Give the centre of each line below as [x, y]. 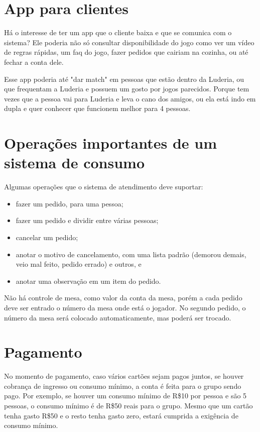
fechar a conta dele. [34, 62]
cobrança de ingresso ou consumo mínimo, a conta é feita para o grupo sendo [123, 386]
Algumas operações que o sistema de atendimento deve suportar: [104, 187]
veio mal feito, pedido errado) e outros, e [79, 264]
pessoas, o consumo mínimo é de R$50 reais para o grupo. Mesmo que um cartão [128, 406]
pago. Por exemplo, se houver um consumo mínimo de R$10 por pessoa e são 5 [125, 396]
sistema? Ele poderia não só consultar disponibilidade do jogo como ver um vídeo [129, 42]
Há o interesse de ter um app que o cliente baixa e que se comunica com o [118, 32]
